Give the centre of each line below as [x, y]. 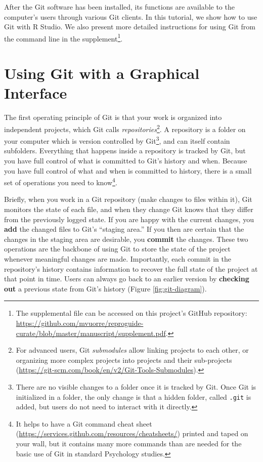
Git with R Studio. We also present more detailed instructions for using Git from [130, 27]
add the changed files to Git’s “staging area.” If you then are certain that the [124, 229]
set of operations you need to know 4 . [61, 181]
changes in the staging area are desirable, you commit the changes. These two [126, 239]
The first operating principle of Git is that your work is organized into [113, 117]
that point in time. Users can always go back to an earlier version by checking [127, 279]
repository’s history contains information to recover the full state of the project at [131, 268]
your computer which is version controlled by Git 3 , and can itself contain [117, 140]
